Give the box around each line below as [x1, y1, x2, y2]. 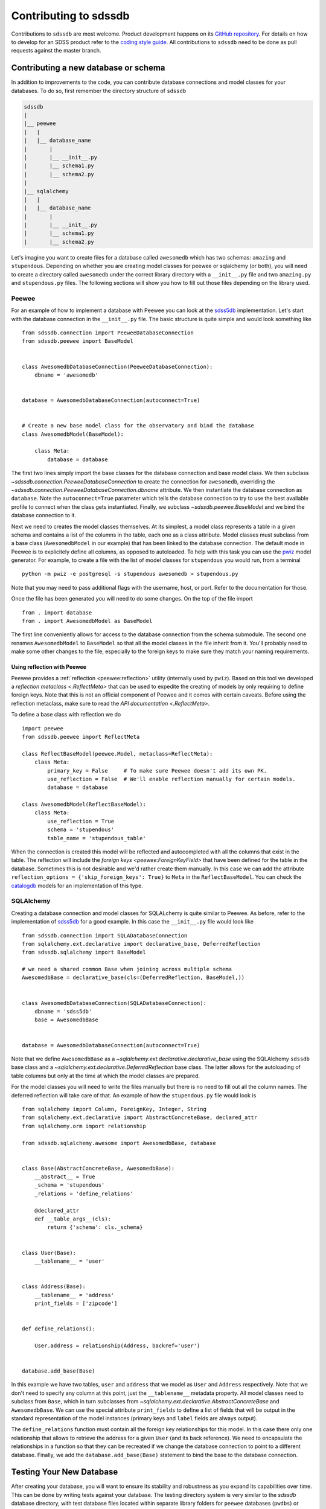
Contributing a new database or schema [11, 63, 165, 73]
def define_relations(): [22, 1326, 95, 1332]
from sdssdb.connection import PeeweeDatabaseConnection [22, 329, 194, 336]
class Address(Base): [22, 1283, 86, 1290]
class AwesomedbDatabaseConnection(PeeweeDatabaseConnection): [22, 363, 213, 370]
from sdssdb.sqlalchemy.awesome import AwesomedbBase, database [22, 1140, 217, 1146]
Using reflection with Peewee [11, 663, 87, 671]
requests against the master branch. [11, 47, 101, 54]
